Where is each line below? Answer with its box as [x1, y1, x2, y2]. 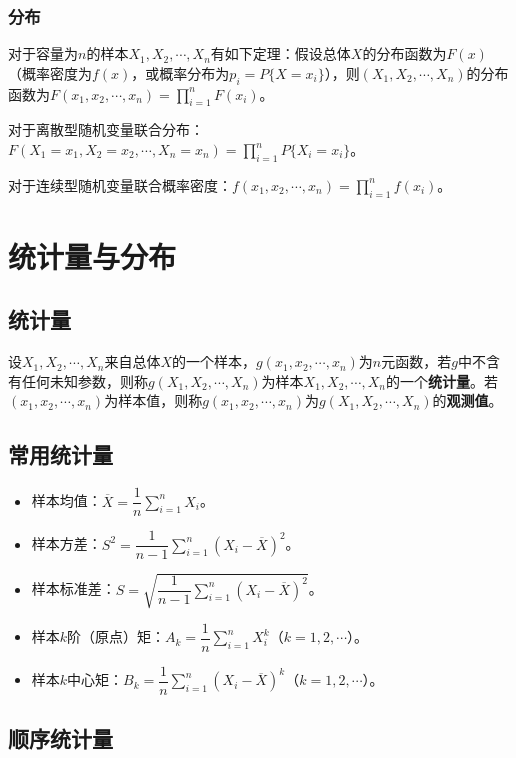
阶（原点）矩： [67, 626, 166, 647]
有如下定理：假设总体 [210, 43, 351, 64]
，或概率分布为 [131, 62, 230, 83]
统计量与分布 [8, 235, 177, 276]
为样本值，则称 [104, 390, 203, 411]
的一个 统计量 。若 [385, 370, 498, 391]
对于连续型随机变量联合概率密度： [8, 174, 232, 195]
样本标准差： [31, 578, 116, 599]
